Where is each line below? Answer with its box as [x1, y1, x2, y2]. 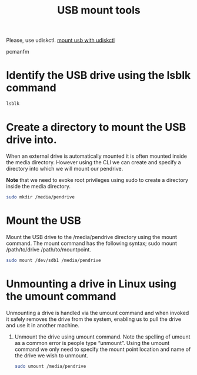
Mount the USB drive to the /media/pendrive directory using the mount [6, 233, 178, 240]
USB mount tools [56, 4, 141, 17]
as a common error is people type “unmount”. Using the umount [14, 339, 170, 346]
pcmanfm [6, 48, 29, 55]
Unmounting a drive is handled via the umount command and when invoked [6, 309, 189, 316]
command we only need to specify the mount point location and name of [14, 346, 191, 353]
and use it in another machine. [6, 321, 79, 328]
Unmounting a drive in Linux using [6, 277, 176, 290]
